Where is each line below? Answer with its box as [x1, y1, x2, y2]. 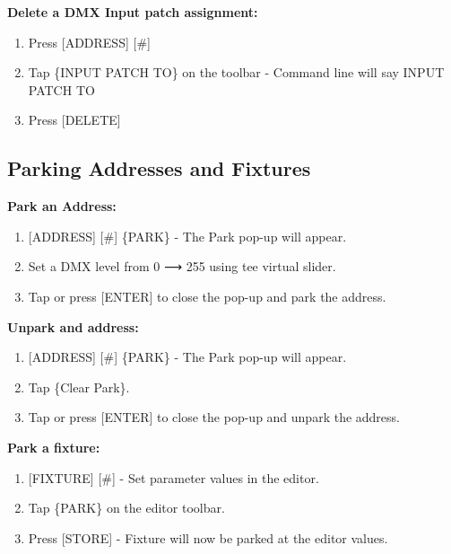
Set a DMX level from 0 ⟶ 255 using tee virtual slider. [28, 257, 336, 276]
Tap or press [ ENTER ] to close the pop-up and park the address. [28, 286, 386, 305]
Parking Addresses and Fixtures [7, 154, 311, 182]
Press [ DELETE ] [28, 110, 121, 129]
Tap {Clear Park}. [28, 377, 130, 396]
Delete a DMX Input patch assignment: [7, 3, 258, 21]
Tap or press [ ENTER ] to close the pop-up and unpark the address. [28, 408, 401, 426]
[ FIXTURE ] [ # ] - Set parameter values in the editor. [28, 468, 319, 487]
